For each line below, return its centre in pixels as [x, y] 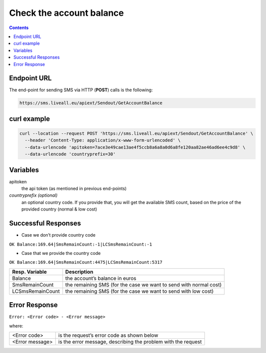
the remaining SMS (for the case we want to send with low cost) [139, 291]
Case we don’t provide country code [58, 235]
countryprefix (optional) [33, 195]
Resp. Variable [29, 272]
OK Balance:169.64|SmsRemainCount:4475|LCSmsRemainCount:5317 [86, 262]
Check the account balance [66, 13]
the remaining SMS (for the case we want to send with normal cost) [143, 284]
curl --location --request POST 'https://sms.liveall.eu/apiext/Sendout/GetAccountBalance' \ [136, 133]
